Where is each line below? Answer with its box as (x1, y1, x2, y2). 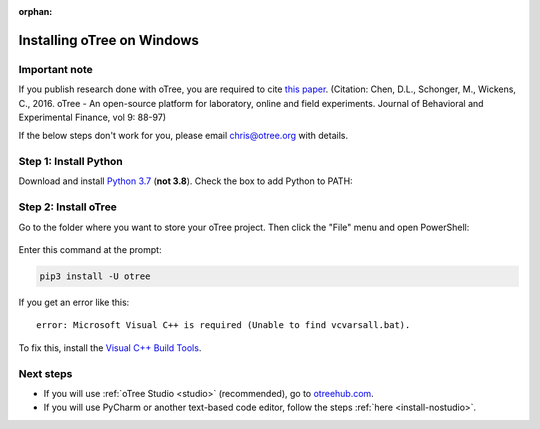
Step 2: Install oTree (18, 200, 117, 214)
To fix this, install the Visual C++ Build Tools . (18, 341, 202, 354)
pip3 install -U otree (39, 270, 151, 282)
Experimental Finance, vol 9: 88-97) (18, 111, 167, 123)
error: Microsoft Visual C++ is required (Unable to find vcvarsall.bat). (36, 320, 411, 331)
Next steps (18, 366, 73, 380)
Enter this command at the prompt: (18, 244, 162, 255)
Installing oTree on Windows (18, 31, 200, 49)
